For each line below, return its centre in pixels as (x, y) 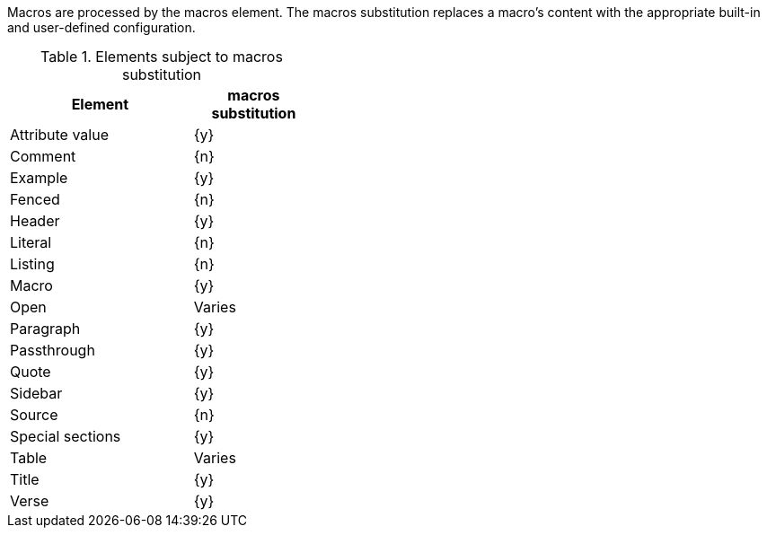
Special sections (66, 436)
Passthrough (53, 350)
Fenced (35, 199)
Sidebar (36, 393)
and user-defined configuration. (101, 27)
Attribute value (59, 135)
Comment (43, 156)
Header (35, 221)
